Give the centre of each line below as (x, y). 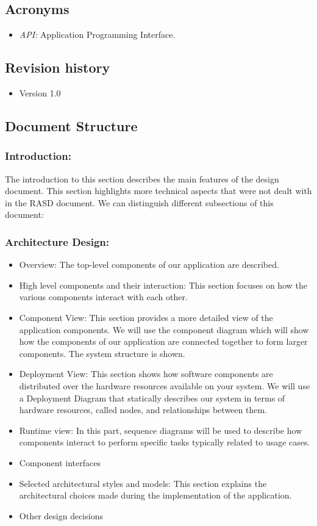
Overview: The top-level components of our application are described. (149, 265)
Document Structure (71, 125)
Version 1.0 (40, 93)
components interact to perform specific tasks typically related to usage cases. (165, 442)
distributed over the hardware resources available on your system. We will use (165, 385)
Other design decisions (61, 515)
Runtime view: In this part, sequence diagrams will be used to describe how (161, 430)
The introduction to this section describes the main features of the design (142, 178)
